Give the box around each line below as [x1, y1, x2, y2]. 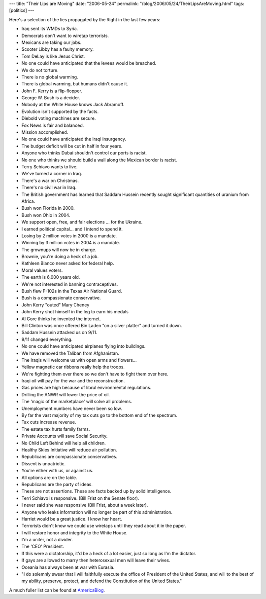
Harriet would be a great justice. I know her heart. [21, 516, 123, 522]
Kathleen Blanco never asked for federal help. [21, 261, 114, 266]
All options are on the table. [21, 474, 77, 481]
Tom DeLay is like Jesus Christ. [21, 53, 85, 59]
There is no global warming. [21, 74, 78, 80]
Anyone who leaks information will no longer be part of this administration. [21, 509, 172, 515]
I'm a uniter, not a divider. [21, 537, 73, 543]
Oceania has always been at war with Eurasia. [21, 564, 115, 570]
